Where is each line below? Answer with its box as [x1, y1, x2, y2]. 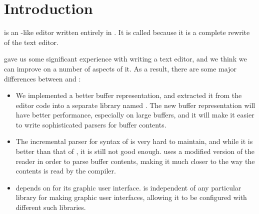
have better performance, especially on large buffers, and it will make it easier [15, 109, 254, 120]
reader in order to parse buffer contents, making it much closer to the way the [15, 155, 255, 166]
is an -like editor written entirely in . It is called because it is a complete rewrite [4, 27, 250, 37]
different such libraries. [15, 202, 86, 212]
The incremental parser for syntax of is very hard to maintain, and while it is [15, 136, 253, 146]
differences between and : [4, 73, 81, 83]
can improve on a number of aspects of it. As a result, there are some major [4, 63, 236, 73]
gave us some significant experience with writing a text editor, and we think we [4, 53, 247, 64]
